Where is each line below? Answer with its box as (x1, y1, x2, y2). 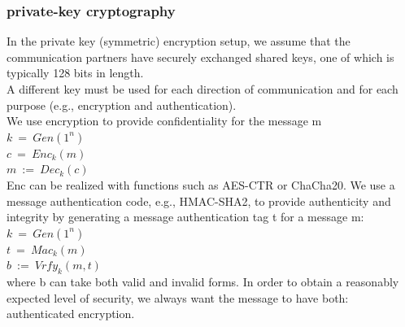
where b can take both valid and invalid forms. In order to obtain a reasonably (7, 273, 399, 290)
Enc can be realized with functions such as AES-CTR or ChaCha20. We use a (7, 176, 395, 193)
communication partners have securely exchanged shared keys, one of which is (7, 48, 394, 65)
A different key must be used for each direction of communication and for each (7, 81, 398, 97)
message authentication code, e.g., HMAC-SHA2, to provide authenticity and (7, 192, 391, 209)
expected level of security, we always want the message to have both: (7, 289, 349, 306)
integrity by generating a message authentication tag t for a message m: (7, 208, 364, 225)
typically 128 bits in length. (7, 64, 144, 81)
